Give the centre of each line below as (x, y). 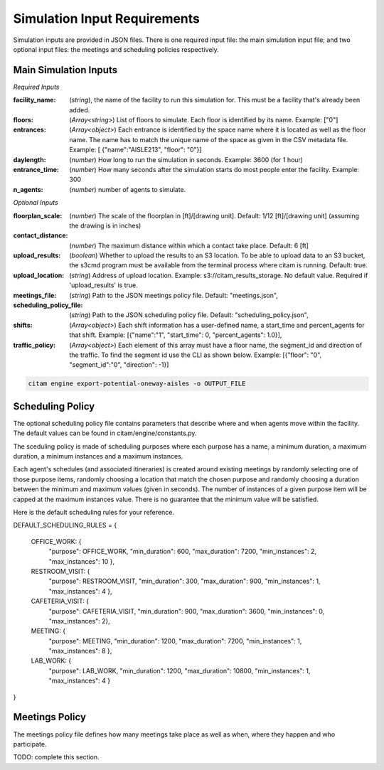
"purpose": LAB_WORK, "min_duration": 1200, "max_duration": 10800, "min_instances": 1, (180, 670)
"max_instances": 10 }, (82, 561)
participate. (30, 744)
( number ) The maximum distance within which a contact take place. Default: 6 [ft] (189, 245)
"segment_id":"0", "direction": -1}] (119, 365)
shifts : (23, 325)
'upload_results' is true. (103, 285)
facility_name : (34, 100)
